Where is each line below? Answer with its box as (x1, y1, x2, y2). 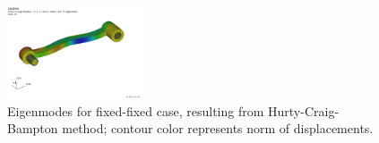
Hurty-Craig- (268, 101, 340, 120)
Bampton (7, 119, 58, 138)
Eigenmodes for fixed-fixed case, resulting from (7, 101, 264, 120)
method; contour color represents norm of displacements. (62, 119, 374, 138)
